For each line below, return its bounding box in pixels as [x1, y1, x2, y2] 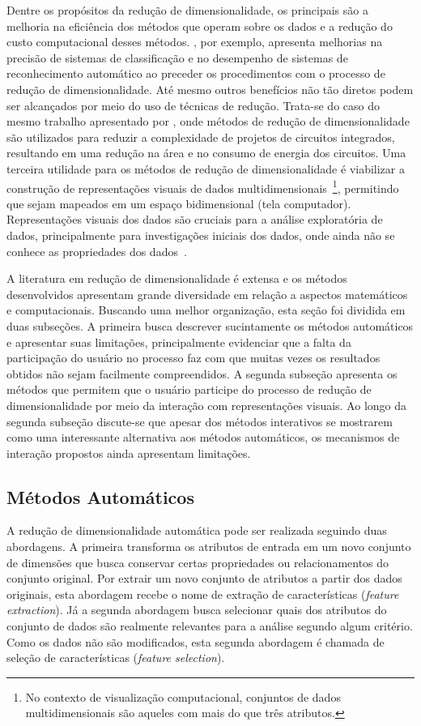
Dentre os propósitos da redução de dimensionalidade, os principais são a [6, 2, 368, 18]
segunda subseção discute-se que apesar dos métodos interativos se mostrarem [6, 412, 393, 429]
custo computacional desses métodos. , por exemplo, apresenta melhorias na [6, 33, 383, 50]
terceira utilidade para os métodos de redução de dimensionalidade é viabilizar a [6, 160, 405, 177]
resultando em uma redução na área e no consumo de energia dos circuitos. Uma [6, 144, 406, 161]
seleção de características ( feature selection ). [6, 649, 225, 666]
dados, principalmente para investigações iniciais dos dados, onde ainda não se [6, 226, 395, 243]
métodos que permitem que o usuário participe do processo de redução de [6, 381, 372, 398]
